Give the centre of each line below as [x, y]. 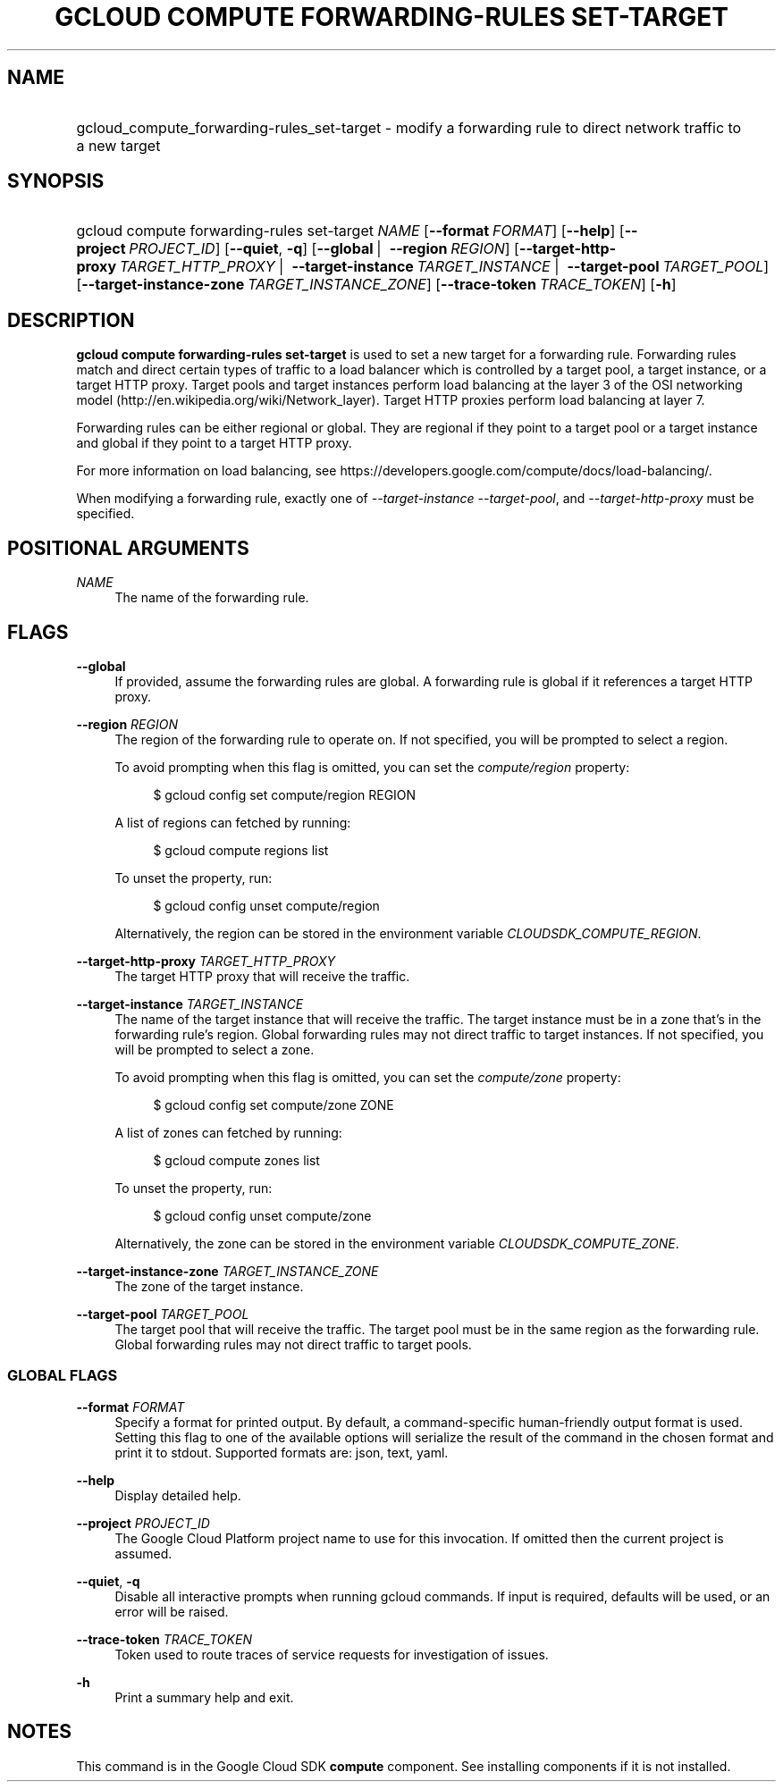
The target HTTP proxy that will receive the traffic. [262, 976]
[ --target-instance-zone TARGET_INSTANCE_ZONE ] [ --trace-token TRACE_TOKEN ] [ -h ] [376, 285]
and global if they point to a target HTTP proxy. [214, 443]
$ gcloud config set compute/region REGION [285, 794]
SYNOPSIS [56, 181]
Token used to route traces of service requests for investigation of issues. [332, 1654]
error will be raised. [172, 1611]
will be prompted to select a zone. [215, 1049]
